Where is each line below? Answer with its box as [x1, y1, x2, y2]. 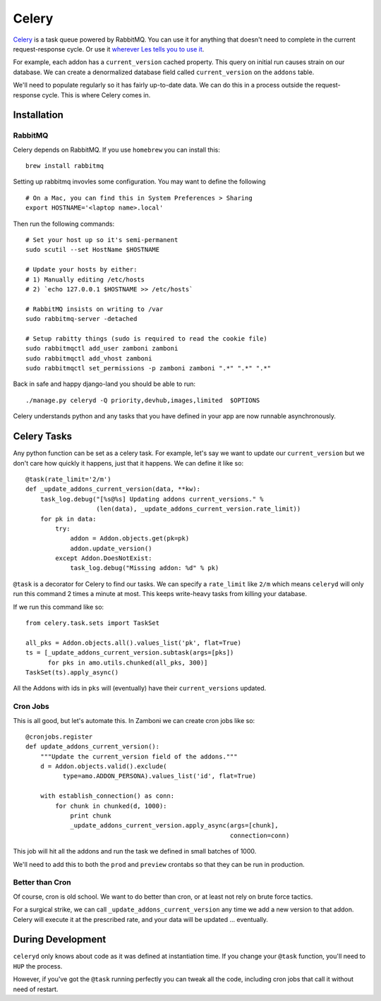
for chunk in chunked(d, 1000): [55, 801, 167, 810]
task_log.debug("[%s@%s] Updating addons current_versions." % [40, 495, 264, 503]
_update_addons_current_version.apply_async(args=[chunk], [70, 822, 279, 830]
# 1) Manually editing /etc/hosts [25, 275, 145, 284]
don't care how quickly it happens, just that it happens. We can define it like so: [13, 459, 243, 467]
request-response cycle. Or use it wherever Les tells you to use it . [13, 44, 205, 53]
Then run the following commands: [13, 219, 115, 228]
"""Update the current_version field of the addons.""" [40, 752, 238, 760]
